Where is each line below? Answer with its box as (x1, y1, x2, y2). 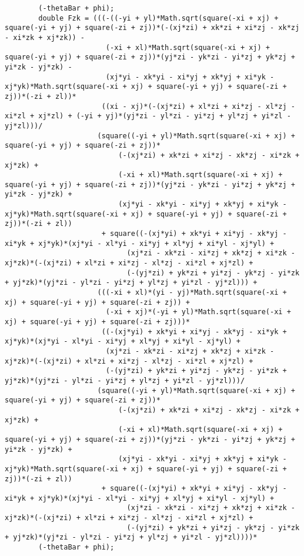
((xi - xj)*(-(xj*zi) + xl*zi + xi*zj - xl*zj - (101, 102, 295, 111)
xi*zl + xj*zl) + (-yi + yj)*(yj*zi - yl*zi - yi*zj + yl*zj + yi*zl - (5, 112, 291, 121)
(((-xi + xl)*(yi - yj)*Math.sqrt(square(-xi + (97, 288, 287, 297)
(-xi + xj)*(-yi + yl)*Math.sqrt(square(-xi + (105, 308, 291, 317)
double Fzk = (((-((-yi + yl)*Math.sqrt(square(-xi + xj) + (38, 14, 279, 22)
